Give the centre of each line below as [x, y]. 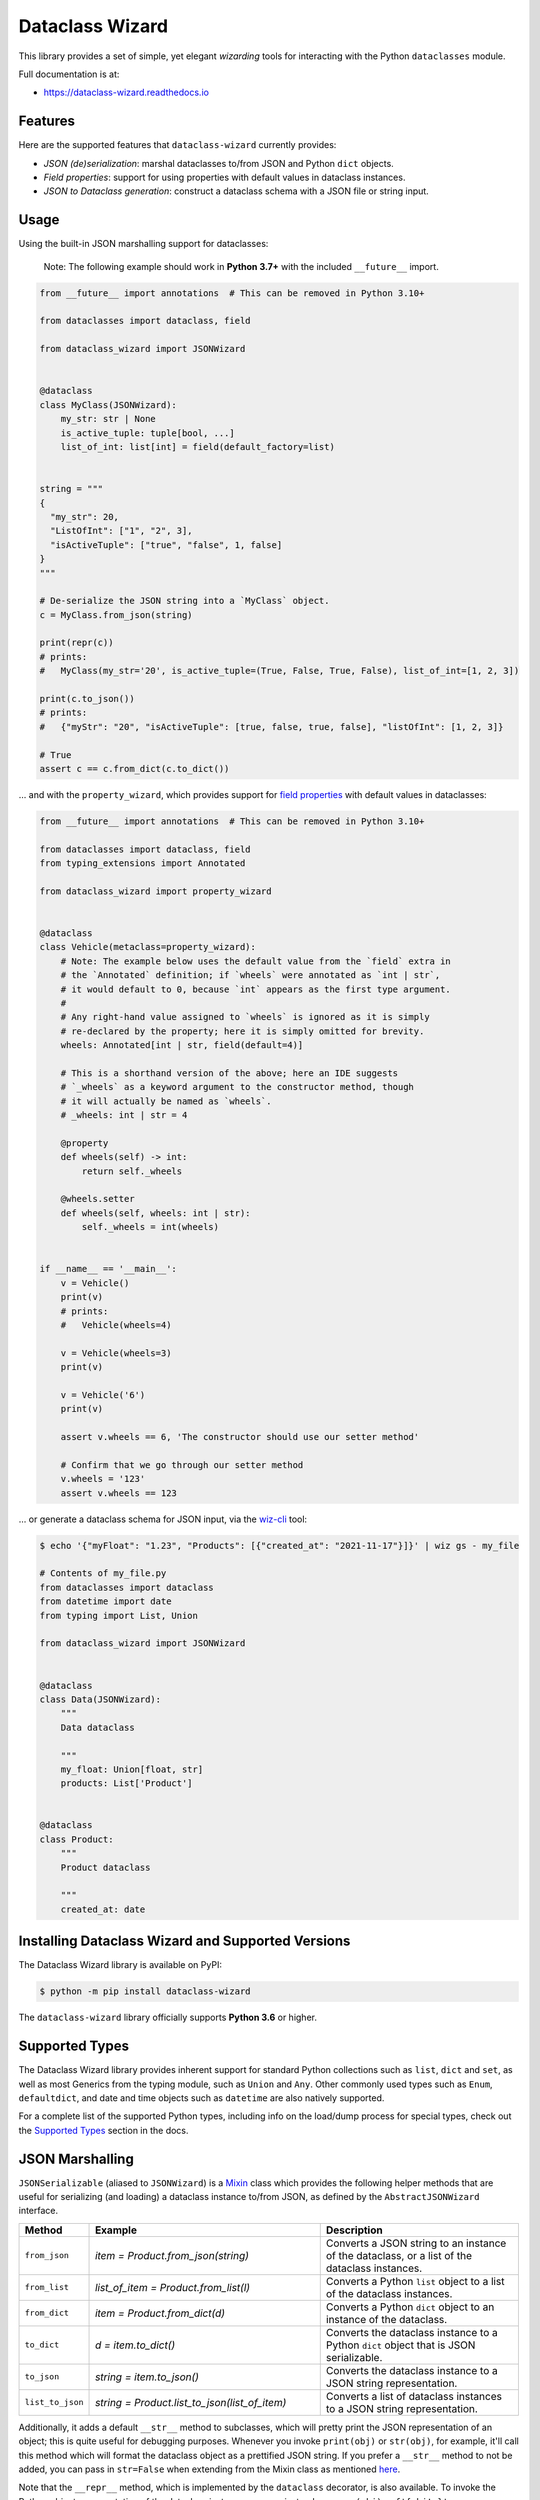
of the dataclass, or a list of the [398, 2255]
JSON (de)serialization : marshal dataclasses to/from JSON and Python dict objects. [218, 163]
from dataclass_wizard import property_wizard [155, 891]
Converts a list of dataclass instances [413, 2396]
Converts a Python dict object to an [410, 2307]
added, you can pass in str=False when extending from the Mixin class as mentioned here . [209, 2469]
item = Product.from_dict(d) [160, 2313]
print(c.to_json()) [87, 699]
